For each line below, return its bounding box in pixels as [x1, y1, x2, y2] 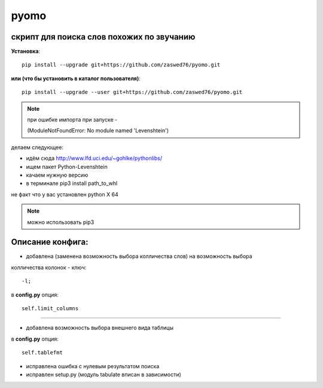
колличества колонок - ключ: [11, 263, 87, 271]
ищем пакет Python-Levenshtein [26, 163, 108, 170]
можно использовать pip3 [27, 219, 95, 226]
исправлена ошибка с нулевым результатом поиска [26, 362, 160, 369]
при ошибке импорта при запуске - [27, 116, 118, 123]
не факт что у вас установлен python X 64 [11, 190, 119, 198]
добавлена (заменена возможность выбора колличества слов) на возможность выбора [26, 253, 252, 260]
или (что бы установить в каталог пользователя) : [11, 75, 141, 82]
